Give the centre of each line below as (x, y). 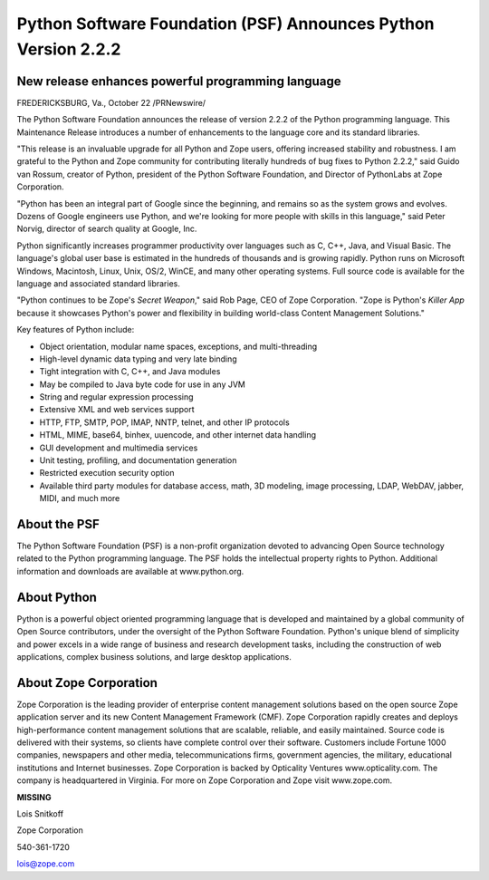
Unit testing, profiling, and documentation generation (138, 460)
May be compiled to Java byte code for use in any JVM (143, 384)
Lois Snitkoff (40, 813)
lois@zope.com (46, 864)
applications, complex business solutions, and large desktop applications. (154, 656)
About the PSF (58, 524)
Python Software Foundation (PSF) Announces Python (225, 24)
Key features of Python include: (76, 330)
